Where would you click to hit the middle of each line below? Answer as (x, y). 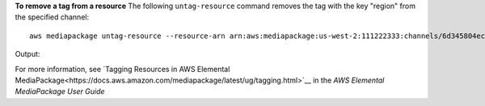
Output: (27, 54)
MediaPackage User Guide (60, 91)
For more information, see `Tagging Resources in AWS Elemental (122, 69)
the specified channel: (52, 17)
